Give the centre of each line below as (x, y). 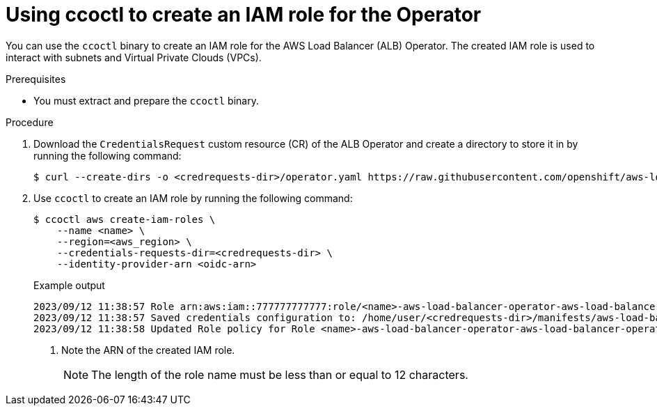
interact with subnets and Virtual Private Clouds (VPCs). (134, 57)
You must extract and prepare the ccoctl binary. (146, 100)
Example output (69, 285)
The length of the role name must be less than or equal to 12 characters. (280, 374)
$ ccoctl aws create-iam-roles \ (125, 219)
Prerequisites (36, 79)
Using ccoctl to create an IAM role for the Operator (244, 15)
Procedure (30, 122)
